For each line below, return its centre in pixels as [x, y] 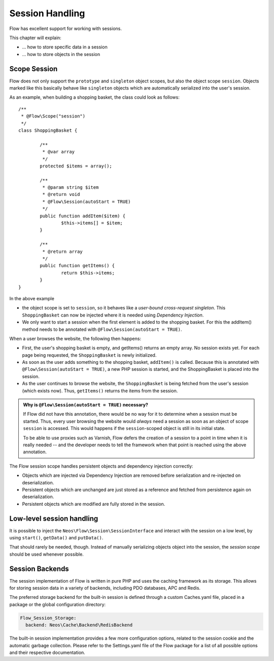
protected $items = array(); [76, 166]
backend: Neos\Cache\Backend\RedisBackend [79, 625]
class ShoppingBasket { [48, 130]
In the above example [32, 298]
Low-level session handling [54, 518]
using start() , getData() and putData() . [56, 538]
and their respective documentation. [47, 653]
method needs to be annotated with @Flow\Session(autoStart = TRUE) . [102, 329]
